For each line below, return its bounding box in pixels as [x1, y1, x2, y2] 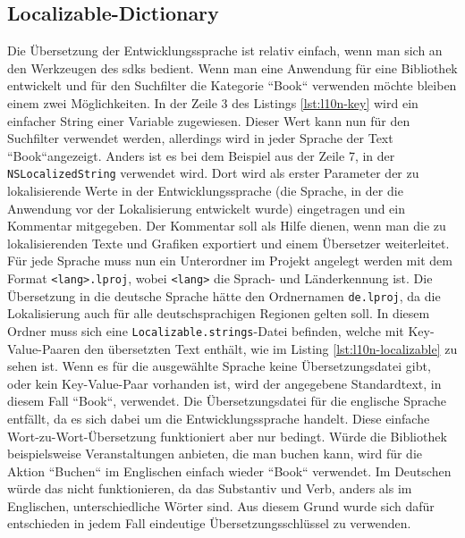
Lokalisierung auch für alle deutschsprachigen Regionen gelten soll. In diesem [7, 304, 430, 323]
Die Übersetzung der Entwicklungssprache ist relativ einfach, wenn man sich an [7, 41, 443, 60]
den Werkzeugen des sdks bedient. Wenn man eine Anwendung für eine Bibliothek [7, 58, 458, 77]
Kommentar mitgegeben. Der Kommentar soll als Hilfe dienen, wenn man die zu [7, 216, 446, 235]
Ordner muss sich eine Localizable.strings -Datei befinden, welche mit [7, 321, 404, 340]
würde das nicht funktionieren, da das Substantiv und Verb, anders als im [7, 479, 412, 498]
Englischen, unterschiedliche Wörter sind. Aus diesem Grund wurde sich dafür [7, 496, 435, 515]
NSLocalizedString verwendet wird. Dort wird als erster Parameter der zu [7, 164, 419, 182]
